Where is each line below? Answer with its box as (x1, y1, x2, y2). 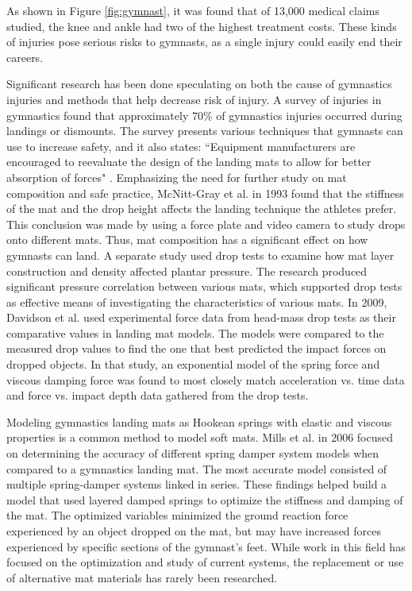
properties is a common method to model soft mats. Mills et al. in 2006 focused (6, 429, 394, 446)
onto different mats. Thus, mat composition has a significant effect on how (6, 231, 368, 248)
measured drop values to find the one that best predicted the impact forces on (6, 340, 387, 357)
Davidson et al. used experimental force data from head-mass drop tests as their (6, 309, 396, 326)
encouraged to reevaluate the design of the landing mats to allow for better (6, 153, 372, 170)
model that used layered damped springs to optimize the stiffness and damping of (6, 491, 403, 508)
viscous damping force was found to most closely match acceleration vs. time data (6, 371, 405, 388)
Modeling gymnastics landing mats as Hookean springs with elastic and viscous (6, 413, 392, 430)
